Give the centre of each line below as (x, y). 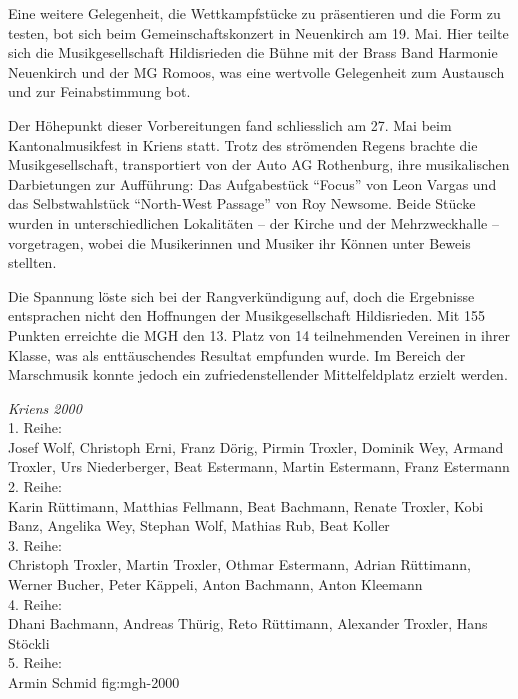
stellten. (32, 262)
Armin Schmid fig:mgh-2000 (94, 682)
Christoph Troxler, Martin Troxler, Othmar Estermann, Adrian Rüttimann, (239, 564)
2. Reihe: (35, 486)
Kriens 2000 (45, 407)
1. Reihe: (35, 427)
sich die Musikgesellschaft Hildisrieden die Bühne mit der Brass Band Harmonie (253, 52)
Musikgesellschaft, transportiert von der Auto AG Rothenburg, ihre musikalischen (259, 164)
